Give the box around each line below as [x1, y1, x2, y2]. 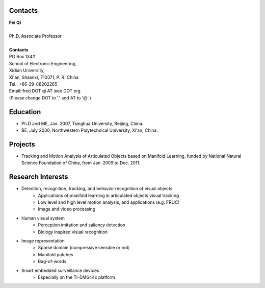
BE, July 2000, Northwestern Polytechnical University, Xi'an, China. [21, 127, 158, 133]
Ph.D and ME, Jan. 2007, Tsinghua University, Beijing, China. [21, 120, 144, 126]
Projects [9, 140, 35, 148]
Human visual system [21, 215, 65, 221]
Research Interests [9, 173, 68, 181]
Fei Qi [9, 20, 21, 25]
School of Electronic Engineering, [9, 60, 77, 66]
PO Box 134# [9, 54, 35, 60]
